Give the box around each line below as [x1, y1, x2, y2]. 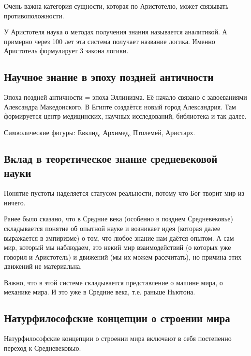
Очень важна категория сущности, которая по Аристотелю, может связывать [4, 1, 229, 11]
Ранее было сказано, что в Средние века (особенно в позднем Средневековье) [4, 214, 233, 224]
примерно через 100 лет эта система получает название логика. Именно [4, 36, 215, 46]
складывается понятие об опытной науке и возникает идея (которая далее [4, 223, 221, 233]
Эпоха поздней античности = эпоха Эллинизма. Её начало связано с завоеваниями [4, 92, 247, 102]
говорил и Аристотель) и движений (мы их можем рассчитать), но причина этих [4, 251, 242, 262]
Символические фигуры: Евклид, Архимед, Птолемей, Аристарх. [4, 127, 195, 137]
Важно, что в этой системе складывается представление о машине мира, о [4, 277, 223, 287]
